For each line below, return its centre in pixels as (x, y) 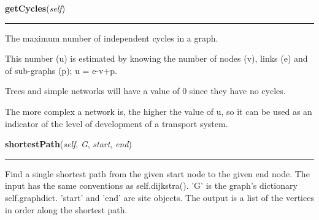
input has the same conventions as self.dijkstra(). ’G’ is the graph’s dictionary (151, 185)
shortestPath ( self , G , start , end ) (68, 144)
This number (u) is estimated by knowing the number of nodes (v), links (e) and (156, 58)
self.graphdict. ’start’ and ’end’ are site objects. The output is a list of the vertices (159, 197)
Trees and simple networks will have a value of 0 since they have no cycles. (145, 91)
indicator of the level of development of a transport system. (117, 123)
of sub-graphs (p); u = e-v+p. (61, 70)
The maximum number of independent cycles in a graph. (112, 38)
